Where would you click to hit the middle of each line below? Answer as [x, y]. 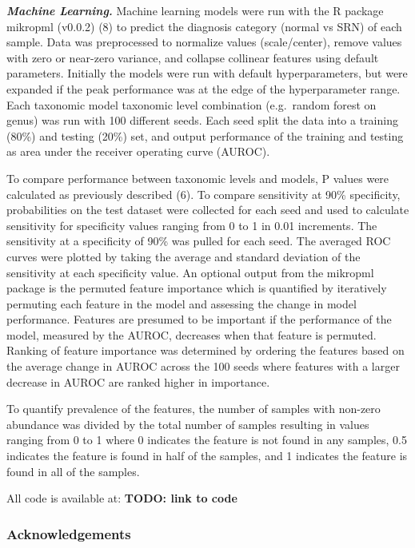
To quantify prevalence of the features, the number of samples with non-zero [194, 409]
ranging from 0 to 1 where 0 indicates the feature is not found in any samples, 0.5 [207, 440]
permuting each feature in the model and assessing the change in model [182, 303]
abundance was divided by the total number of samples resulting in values [188, 424]
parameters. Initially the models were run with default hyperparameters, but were [207, 73]
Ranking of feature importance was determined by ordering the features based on [206, 350]
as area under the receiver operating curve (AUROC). [138, 151]
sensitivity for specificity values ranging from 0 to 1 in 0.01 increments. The [192, 225]
